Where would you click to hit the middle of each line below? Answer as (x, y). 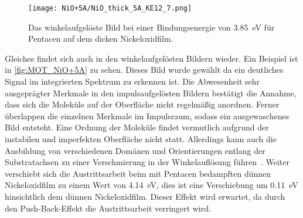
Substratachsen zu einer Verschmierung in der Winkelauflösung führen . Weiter (147, 162)
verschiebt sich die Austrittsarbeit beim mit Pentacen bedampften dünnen (138, 173)
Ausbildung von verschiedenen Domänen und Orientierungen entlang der (135, 150)
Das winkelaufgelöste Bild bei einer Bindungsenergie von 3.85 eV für (151, 27)
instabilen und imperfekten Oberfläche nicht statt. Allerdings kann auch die (141, 139)
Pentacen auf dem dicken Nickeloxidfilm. (101, 38)
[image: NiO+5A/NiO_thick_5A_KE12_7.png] (110, 8)
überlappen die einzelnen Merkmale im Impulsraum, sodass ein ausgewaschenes (147, 115)
